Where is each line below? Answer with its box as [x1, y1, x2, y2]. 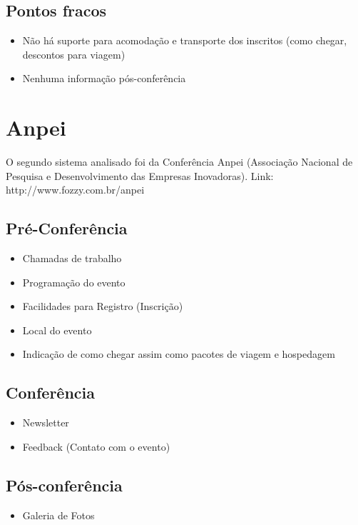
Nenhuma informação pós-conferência [22, 71, 186, 86]
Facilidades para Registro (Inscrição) [22, 299, 183, 314]
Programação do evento [22, 274, 126, 289]
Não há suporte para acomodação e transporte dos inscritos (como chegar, [22, 33, 347, 48]
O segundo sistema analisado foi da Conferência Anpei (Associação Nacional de [6, 154, 353, 169]
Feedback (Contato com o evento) [22, 439, 170, 454]
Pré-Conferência [6, 217, 128, 239]
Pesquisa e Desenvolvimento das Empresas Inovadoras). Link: [6, 168, 274, 183]
